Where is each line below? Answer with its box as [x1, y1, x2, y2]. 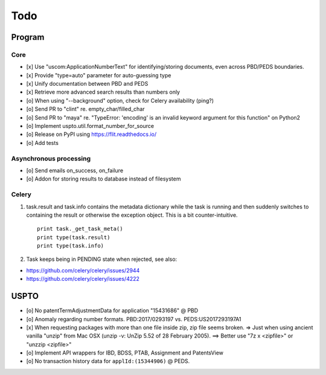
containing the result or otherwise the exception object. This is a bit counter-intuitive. [26, 211, 238, 219]
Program [11, 32, 45, 42]
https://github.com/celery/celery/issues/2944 [26, 266, 140, 274]
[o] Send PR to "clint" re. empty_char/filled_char [26, 106, 145, 113]
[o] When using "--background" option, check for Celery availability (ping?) [26, 97, 214, 104]
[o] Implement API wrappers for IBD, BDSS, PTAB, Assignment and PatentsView [26, 349, 223, 356]
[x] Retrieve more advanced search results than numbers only [26, 88, 181, 96]
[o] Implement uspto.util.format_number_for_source [26, 123, 154, 130]
